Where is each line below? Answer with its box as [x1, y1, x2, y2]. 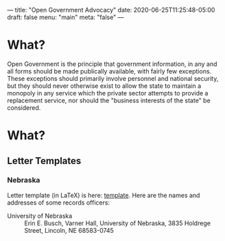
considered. [7, 103, 41, 112]
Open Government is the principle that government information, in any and [7, 60, 217, 68]
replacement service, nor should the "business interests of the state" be [7, 96, 211, 104]
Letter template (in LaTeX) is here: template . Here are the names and [7, 191, 200, 199]
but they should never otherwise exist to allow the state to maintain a [7, 82, 202, 90]
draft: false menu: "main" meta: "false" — [7, 13, 124, 21]
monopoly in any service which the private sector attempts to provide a [7, 89, 209, 97]
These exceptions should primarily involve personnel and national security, [7, 74, 219, 82]
